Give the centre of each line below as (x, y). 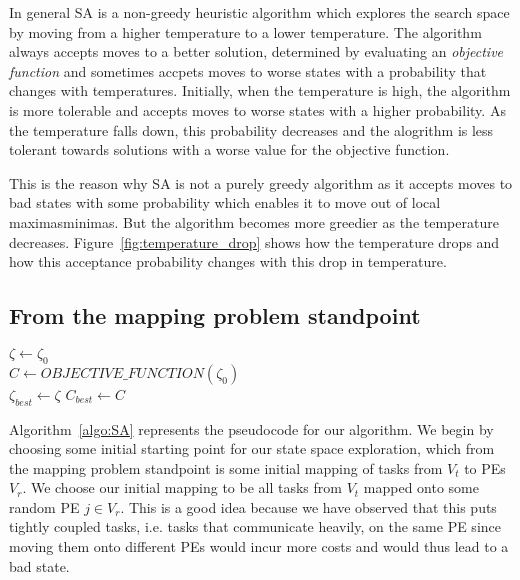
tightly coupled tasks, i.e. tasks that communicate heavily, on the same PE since (255, 526)
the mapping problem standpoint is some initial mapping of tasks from (226, 467)
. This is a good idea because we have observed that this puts (308, 506)
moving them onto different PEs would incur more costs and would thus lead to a (259, 546)
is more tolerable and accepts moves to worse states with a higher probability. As (257, 109)
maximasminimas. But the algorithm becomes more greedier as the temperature (254, 221)
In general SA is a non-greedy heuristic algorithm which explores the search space (259, 12)
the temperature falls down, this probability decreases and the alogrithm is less (251, 129)
